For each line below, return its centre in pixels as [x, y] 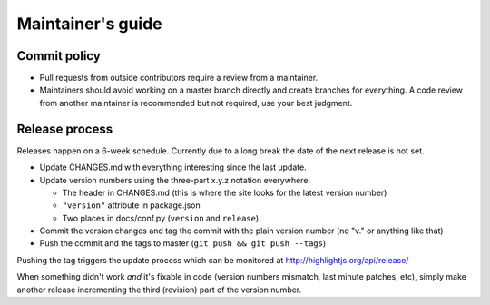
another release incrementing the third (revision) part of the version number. [159, 290]
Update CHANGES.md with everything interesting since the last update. [173, 167]
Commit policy [59, 56]
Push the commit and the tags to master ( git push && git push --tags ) [183, 243]
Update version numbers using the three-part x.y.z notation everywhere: [175, 180]
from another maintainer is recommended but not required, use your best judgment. [196, 103]
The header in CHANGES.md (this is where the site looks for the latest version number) [225, 192]
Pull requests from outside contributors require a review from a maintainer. [179, 78]
